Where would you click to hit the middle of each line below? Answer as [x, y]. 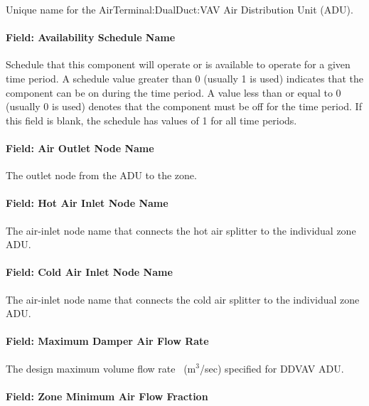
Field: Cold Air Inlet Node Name [89, 272]
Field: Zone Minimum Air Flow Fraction [107, 396]
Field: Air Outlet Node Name [80, 148]
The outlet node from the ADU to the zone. [101, 175]
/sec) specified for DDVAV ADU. [272, 368]
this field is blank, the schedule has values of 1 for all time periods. [151, 120]
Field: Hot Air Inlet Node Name [87, 203]
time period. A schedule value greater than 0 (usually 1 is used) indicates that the [184, 78]
